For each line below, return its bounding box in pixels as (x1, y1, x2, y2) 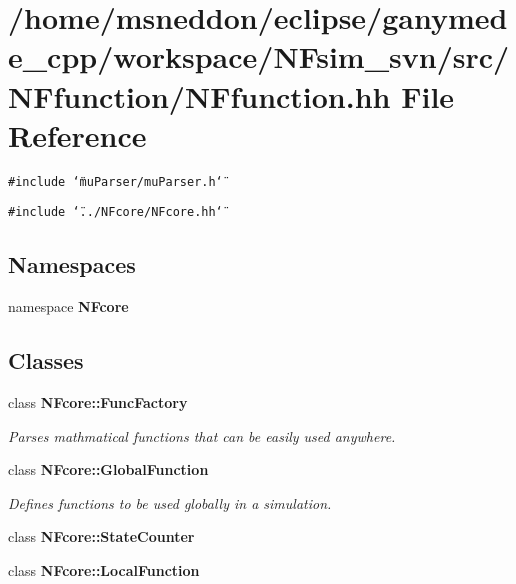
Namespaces (8, 249, 136, 280)
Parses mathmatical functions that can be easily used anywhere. (8, 425, 396, 446)
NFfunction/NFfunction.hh (8, 75, 391, 116)
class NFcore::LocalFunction (8, 559, 200, 580)
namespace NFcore (8, 296, 129, 317)
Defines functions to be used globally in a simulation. (8, 492, 332, 513)
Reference (8, 114, 147, 155)
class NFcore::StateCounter (8, 526, 195, 547)
